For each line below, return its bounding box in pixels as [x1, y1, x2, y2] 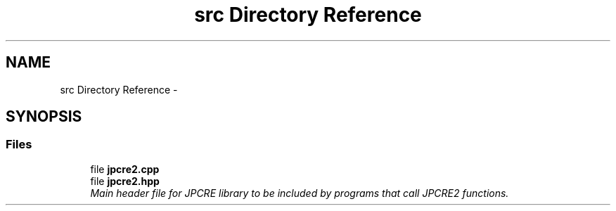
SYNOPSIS [6, 108, 82, 126]
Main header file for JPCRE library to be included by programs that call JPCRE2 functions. [90, 186, 509, 199]
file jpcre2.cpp [90, 162, 160, 175]
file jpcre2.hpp [90, 174, 160, 187]
